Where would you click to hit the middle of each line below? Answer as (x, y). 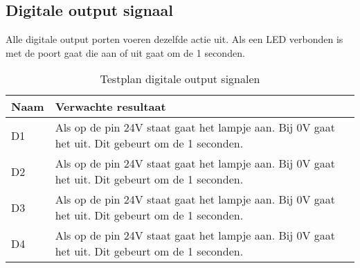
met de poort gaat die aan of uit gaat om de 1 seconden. (125, 52)
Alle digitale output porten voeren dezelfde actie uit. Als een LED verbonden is (174, 39)
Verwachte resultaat (110, 107)
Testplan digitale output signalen (180, 79)
